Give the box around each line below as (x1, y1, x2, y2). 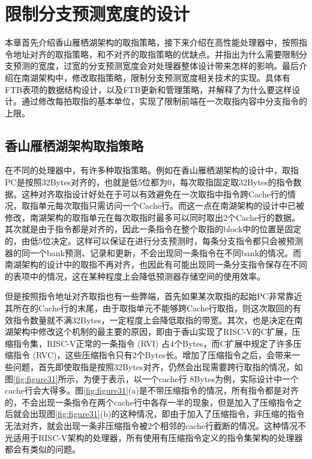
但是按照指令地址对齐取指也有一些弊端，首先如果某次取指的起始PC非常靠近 (5, 290, 302, 302)
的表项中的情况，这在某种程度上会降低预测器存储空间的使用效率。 (5, 269, 265, 282)
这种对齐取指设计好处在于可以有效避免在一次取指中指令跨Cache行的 (21, 187, 287, 200)
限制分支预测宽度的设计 (5, 1, 190, 26)
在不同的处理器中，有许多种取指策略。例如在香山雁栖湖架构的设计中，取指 (5, 164, 299, 176)
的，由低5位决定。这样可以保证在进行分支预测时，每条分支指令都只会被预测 (5, 235, 303, 247)
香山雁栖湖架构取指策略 (5, 136, 143, 154)
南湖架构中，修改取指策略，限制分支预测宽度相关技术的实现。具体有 (21, 71, 290, 83)
